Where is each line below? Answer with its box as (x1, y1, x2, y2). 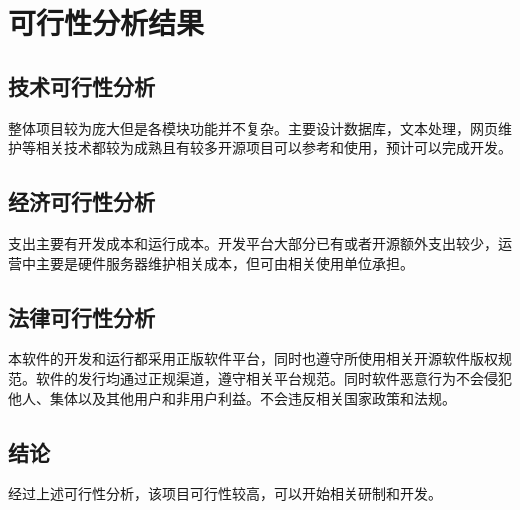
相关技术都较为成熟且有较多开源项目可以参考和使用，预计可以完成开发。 (35, 137, 512, 158)
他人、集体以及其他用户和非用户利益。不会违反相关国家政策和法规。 (8, 387, 456, 408)
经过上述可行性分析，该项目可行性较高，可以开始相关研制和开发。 (8, 483, 442, 504)
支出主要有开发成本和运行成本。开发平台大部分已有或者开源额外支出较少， (8, 232, 498, 253)
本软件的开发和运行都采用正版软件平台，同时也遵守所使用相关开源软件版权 (8, 348, 498, 369)
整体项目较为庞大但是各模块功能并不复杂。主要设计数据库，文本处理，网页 (8, 117, 498, 138)
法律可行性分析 (8, 301, 155, 332)
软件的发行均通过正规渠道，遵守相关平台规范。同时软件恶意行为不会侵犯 (35, 367, 512, 388)
